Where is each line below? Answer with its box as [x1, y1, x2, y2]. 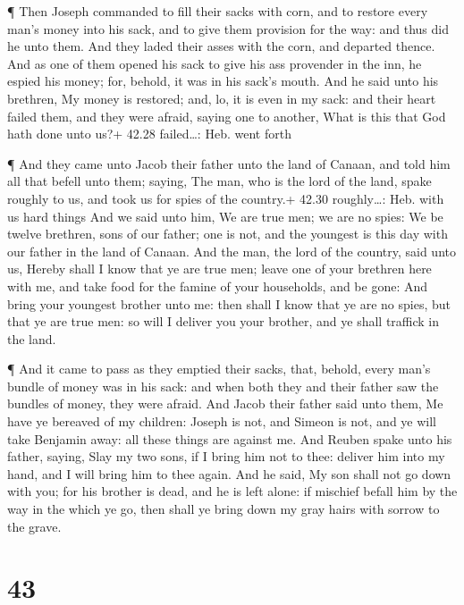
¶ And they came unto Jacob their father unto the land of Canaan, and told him [7, 154, 451, 172]
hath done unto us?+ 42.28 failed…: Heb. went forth [7, 124, 291, 143]
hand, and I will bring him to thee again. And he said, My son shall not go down [7, 464, 451, 483]
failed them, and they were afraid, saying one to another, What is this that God [7, 106, 446, 125]
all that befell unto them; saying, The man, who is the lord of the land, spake [7, 172, 432, 190]
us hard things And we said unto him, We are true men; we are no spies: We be [7, 206, 443, 225]
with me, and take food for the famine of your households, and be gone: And [7, 276, 428, 295]
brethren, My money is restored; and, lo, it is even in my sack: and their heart [7, 88, 436, 107]
